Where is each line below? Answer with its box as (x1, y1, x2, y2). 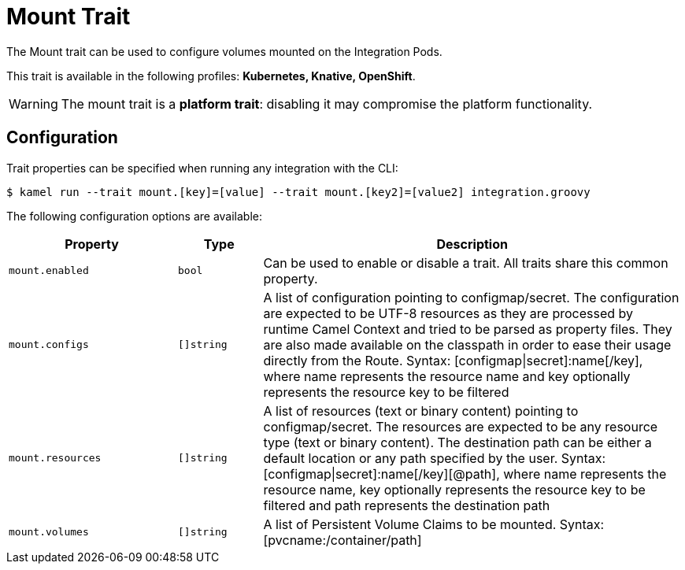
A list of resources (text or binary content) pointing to (263, 402, 579, 419)
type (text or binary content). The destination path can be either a (263, 434, 652, 450)
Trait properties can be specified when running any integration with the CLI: (6, 161, 398, 175)
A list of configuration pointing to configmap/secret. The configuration (263, 289, 679, 305)
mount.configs (9, 339, 89, 351)
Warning (9, 95, 58, 112)
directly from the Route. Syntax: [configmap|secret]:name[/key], (263, 352, 643, 368)
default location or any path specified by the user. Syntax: (263, 450, 606, 466)
